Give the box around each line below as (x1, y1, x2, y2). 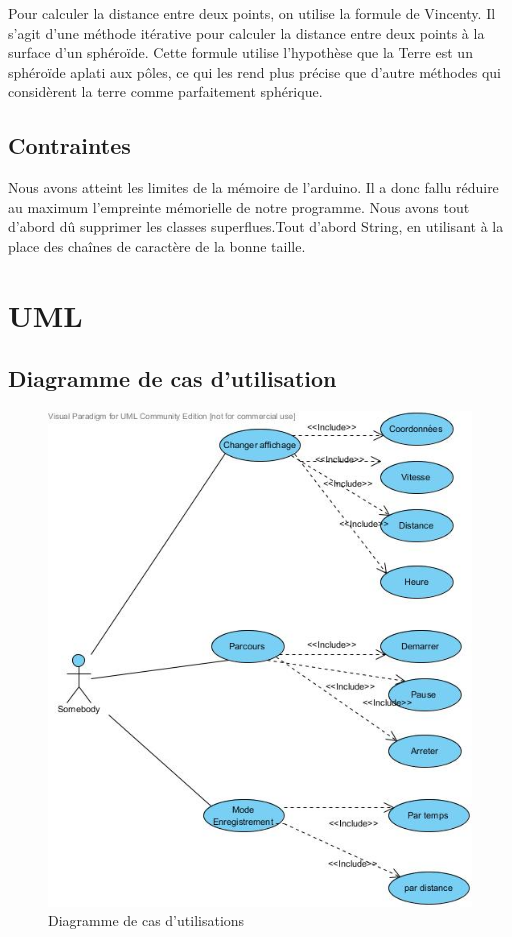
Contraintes (8, 130, 131, 161)
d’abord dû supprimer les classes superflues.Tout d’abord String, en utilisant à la (8, 216, 504, 237)
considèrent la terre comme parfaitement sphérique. (8, 81, 323, 102)
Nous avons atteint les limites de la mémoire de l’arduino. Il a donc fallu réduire (8, 177, 499, 198)
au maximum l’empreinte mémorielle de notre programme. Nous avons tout (8, 196, 470, 217)
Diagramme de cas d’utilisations (48, 910, 245, 931)
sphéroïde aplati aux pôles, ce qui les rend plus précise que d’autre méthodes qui (8, 61, 501, 82)
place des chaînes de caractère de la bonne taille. (8, 235, 306, 256)
